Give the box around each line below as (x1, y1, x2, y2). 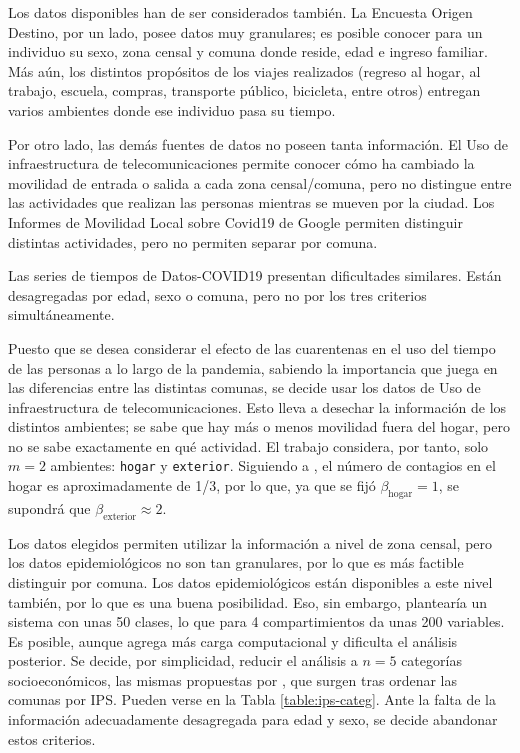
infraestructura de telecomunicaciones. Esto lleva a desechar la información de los (8, 396, 507, 417)
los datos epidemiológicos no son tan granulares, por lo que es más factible (8, 552, 464, 573)
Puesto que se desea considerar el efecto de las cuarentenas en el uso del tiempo (8, 337, 496, 358)
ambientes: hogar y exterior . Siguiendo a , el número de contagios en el (50, 455, 496, 476)
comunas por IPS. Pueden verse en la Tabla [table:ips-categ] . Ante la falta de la (8, 689, 496, 710)
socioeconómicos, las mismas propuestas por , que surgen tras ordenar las (8, 669, 457, 690)
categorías (401, 650, 462, 671)
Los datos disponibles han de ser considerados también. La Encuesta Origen (8, 2, 473, 22)
